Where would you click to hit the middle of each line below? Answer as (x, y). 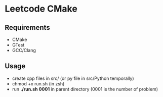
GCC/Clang (24, 50)
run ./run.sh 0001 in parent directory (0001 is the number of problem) (85, 89)
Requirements (27, 28)
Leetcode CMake (41, 9)
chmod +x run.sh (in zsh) (38, 83)
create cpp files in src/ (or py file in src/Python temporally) (73, 78)
